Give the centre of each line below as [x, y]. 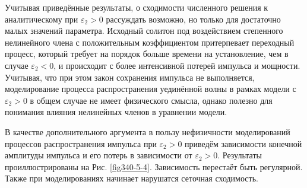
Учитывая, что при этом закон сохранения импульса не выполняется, [130, 77]
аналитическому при [42, 19]
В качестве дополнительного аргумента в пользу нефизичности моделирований [148, 131]
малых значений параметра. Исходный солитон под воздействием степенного [144, 31]
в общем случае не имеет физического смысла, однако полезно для [151, 100]
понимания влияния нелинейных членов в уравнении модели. [116, 112]
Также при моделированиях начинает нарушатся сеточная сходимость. [132, 178]
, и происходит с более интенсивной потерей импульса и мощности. [177, 65]
